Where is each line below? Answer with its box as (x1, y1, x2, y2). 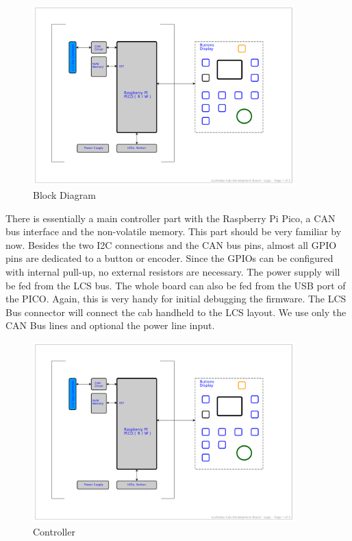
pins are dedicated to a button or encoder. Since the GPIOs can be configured (5, 251, 334, 265)
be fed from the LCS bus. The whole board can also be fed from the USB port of (5, 278, 346, 292)
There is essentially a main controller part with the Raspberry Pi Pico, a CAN (5, 211, 336, 225)
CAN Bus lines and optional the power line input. (5, 318, 215, 333)
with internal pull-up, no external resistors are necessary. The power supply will (5, 264, 340, 278)
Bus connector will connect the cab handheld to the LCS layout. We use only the (5, 304, 347, 319)
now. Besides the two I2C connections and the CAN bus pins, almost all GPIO (5, 237, 337, 252)
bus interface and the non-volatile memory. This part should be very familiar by (5, 224, 342, 239)
